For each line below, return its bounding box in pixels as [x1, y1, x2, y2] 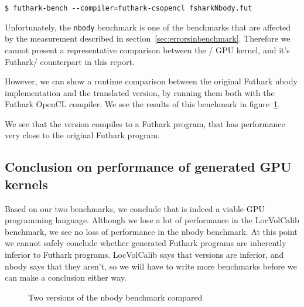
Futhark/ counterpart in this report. [5, 55, 135, 67]
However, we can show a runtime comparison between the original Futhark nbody [5, 75, 298, 87]
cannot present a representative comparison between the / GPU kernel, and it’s [5, 43, 290, 56]
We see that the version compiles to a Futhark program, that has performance [5, 117, 285, 129]
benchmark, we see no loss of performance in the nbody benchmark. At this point [5, 225, 298, 237]
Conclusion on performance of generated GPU [5, 158, 292, 176]
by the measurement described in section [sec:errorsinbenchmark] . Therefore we [5, 32, 291, 45]
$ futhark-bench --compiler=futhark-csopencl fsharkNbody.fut [5, 4, 252, 12]
